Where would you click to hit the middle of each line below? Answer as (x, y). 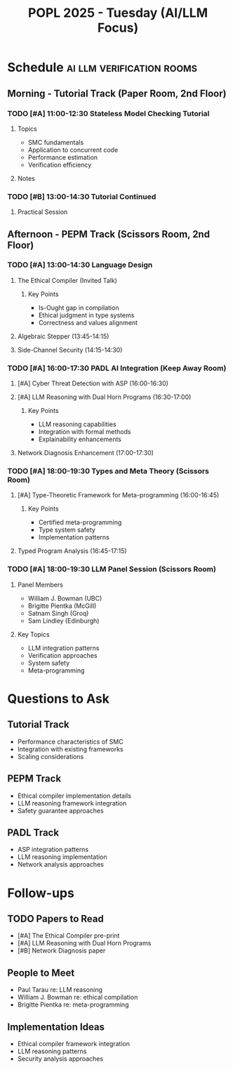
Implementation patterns (74, 537)
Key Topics (34, 634)
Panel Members (40, 585)
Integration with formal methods (85, 432)
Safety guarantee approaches (60, 810)
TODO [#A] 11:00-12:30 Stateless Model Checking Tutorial (108, 113)
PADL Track (33, 833)
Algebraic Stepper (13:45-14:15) (63, 336)
